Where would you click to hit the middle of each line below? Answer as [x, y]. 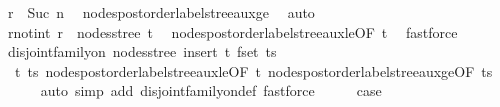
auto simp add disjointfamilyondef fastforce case [211, 90]
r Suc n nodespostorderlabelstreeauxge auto [161, 12]
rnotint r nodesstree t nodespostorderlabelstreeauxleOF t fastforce [232, 31]
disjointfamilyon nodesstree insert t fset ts [142, 51]
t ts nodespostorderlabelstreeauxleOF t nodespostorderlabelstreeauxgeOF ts [253, 70]
